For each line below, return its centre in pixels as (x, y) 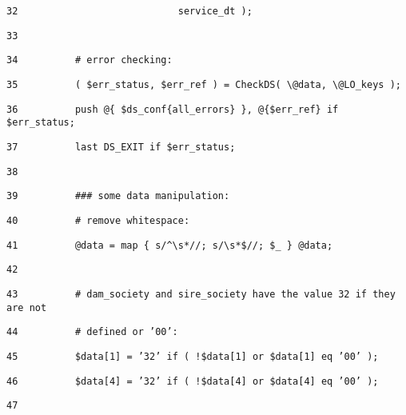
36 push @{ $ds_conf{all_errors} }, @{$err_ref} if (173, 109)
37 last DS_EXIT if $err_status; (121, 147)
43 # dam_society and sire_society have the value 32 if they (201, 294)
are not (27, 307)
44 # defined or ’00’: (92, 332)
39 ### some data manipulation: (118, 196)
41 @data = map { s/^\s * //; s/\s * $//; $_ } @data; (170, 245)
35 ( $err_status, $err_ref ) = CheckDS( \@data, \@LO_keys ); (204, 84)
